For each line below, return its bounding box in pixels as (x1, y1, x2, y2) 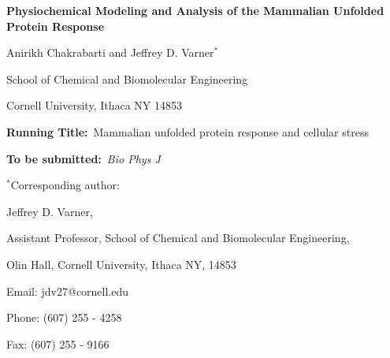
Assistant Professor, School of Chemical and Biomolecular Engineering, (6, 229, 350, 246)
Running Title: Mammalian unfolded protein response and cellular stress (6, 123, 369, 140)
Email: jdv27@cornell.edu (6, 282, 129, 299)
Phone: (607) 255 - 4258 (6, 309, 122, 326)
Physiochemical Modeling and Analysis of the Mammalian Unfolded (6, 2, 384, 18)
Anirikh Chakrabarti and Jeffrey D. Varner (6, 44, 214, 61)
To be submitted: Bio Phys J (6, 150, 161, 166)
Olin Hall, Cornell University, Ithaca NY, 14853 (6, 255, 236, 272)
